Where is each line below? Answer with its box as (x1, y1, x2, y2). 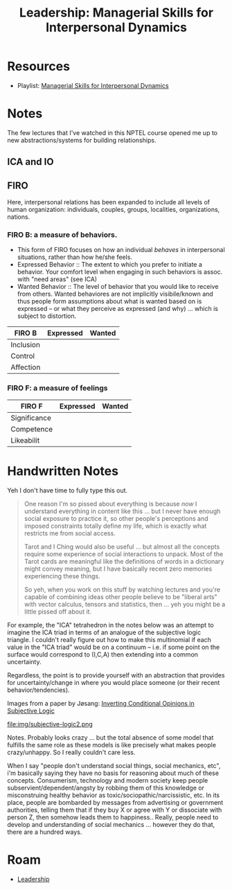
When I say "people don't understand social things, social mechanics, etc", (7, 761, 221, 769)
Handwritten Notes (7, 463, 119, 479)
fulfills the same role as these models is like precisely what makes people (7, 740, 217, 749)
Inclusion (10, 340, 40, 350)
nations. (7, 213, 30, 221)
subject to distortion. (17, 312, 77, 320)
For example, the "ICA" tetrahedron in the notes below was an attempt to (7, 621, 214, 629)
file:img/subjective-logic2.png (7, 720, 93, 728)
